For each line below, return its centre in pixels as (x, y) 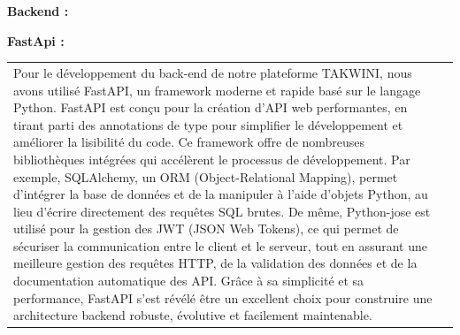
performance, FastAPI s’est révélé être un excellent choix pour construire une (223, 297)
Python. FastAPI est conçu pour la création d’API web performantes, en (211, 107)
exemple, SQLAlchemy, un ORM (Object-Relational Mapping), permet (206, 176)
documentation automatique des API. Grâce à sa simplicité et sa (189, 281)
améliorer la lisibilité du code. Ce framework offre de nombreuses (189, 142)
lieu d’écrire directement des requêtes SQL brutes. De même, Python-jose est (222, 211)
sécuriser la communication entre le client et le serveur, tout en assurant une (221, 245)
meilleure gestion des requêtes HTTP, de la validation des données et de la (215, 263)
